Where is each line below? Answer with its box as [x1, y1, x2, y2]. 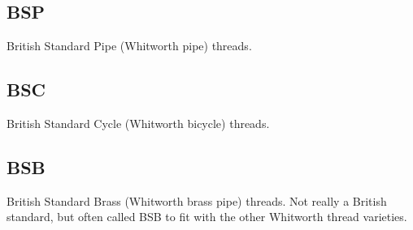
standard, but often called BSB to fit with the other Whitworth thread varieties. [7, 208, 407, 225]
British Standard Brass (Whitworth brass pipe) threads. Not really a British [7, 192, 387, 209]
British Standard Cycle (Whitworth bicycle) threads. [7, 115, 270, 131]
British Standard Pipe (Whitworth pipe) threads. [7, 37, 252, 54]
